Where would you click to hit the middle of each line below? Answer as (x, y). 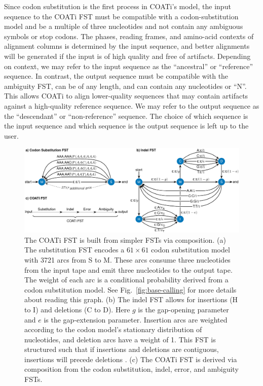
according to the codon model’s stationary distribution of (113, 329)
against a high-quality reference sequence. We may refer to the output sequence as (132, 105)
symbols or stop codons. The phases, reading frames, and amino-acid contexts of (129, 36)
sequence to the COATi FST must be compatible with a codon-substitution (121, 16)
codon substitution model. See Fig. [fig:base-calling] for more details (130, 289)
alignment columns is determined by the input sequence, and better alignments (127, 46)
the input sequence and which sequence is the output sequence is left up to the (126, 126)
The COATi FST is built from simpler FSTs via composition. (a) (125, 239)
